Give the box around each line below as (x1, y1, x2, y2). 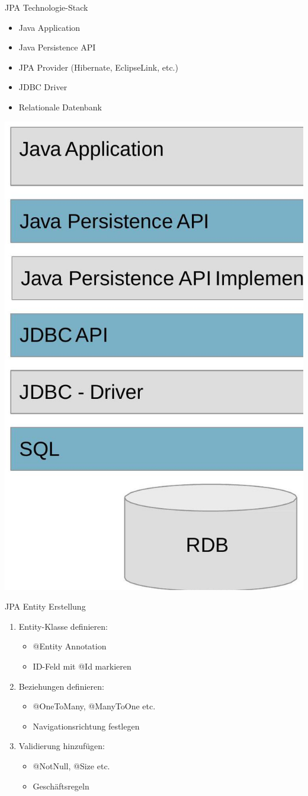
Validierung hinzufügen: (18, 740, 105, 752)
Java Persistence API (18, 41, 96, 53)
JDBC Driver (18, 81, 68, 93)
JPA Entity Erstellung (5, 600, 86, 613)
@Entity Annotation (33, 640, 107, 652)
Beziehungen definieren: (18, 680, 104, 692)
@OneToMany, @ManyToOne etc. (33, 700, 156, 712)
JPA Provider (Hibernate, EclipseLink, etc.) (18, 61, 178, 73)
